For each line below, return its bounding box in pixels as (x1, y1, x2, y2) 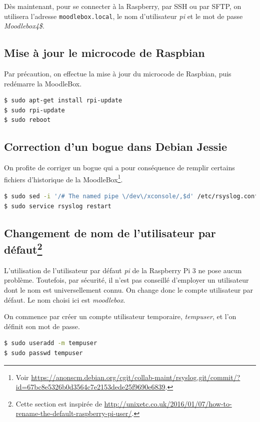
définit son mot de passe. (4, 321, 80, 331)
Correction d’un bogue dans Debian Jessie (4, 139, 227, 154)
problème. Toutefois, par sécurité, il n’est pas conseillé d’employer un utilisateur (4, 275, 249, 285)
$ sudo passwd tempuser (4, 350, 83, 357)
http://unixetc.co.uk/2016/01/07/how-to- (104, 398, 232, 409)
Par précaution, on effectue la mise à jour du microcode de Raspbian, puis (4, 68, 231, 79)
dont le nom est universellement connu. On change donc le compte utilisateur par (4, 285, 253, 295)
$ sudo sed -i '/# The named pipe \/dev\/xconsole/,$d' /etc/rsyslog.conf (4, 193, 258, 200)
